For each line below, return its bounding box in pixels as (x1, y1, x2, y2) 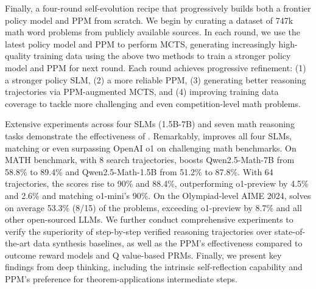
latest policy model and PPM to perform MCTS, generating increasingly (5, 37, 276, 50)
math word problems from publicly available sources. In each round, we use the (5, 26, 301, 38)
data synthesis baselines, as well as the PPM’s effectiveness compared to (33, 237, 303, 249)
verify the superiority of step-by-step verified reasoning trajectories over (5, 225, 272, 237)
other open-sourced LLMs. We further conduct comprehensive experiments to (5, 213, 293, 226)
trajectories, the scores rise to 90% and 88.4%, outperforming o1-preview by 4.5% (5, 177, 309, 190)
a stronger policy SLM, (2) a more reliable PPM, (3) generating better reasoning (5, 73, 306, 86)
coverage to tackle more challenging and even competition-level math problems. (5, 97, 301, 110)
